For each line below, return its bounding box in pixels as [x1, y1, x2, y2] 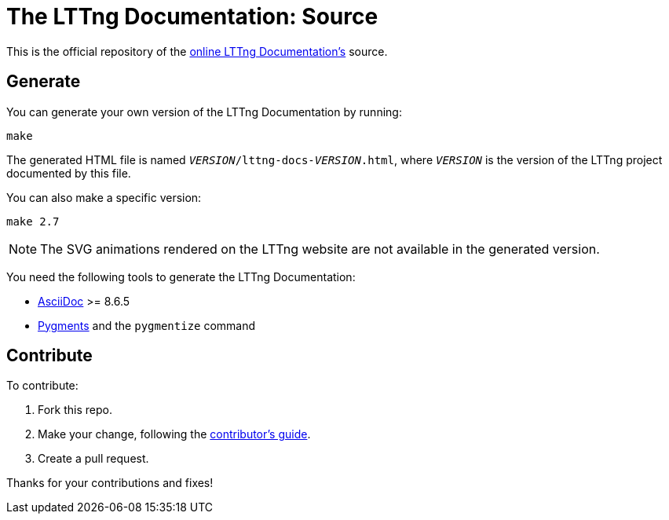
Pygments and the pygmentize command [38, 318, 256, 332]
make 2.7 [6, 214, 60, 228]
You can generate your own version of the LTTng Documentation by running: [6, 104, 402, 119]
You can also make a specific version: [6, 190, 202, 204]
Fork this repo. [38, 403, 112, 417]
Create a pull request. [38, 452, 149, 466]
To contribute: [6, 379, 79, 393]
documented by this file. [6, 166, 131, 180]
